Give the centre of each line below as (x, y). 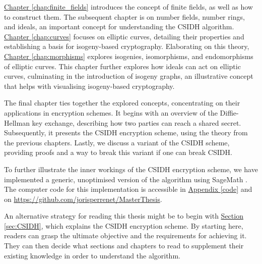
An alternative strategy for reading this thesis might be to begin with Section (124, 216)
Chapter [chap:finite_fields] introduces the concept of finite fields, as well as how (128, 7)
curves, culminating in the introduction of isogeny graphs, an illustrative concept (129, 76)
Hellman (17, 122)
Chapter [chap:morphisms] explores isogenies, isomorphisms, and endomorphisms (129, 56)
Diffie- (229, 112)
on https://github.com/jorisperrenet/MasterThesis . (83, 199)
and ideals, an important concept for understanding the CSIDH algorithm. (119, 27)
